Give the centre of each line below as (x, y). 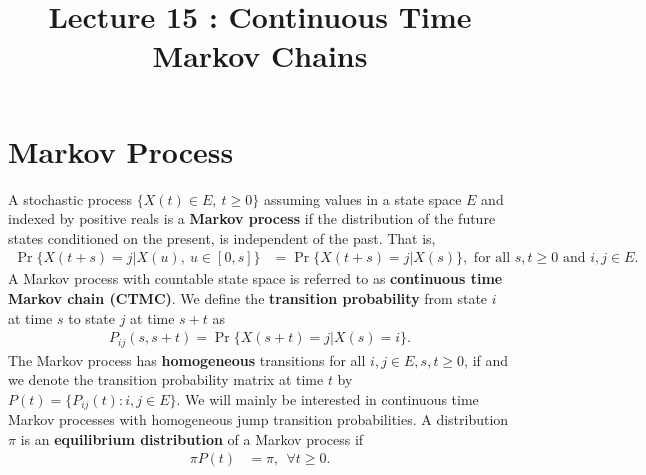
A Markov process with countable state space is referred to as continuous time (255, 278)
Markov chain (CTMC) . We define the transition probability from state (248, 297)
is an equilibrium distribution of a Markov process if (192, 438)
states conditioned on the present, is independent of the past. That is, (222, 237)
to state (91, 317)
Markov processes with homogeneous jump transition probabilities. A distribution (258, 419)
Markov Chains (260, 55)
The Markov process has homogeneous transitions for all (187, 359)
